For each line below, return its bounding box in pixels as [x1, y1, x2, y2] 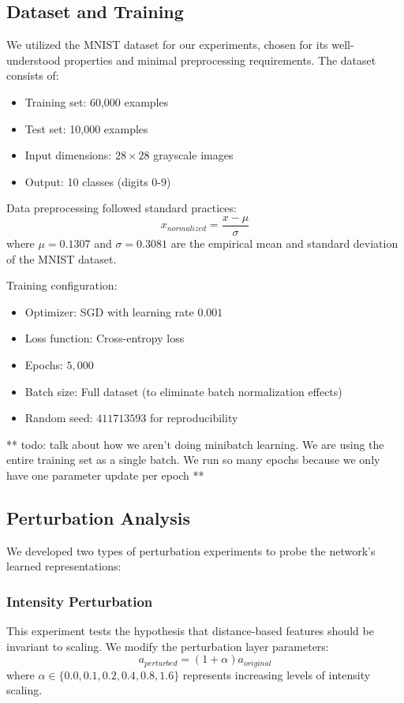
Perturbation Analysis [6, 505, 191, 529]
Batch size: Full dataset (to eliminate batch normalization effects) [24, 383, 342, 399]
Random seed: [24, 409, 93, 426]
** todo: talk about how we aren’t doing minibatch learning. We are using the [6, 436, 384, 452]
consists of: [6, 67, 59, 84]
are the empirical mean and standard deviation [170, 235, 398, 252]
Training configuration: [6, 277, 118, 294]
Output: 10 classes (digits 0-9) [24, 173, 171, 189]
